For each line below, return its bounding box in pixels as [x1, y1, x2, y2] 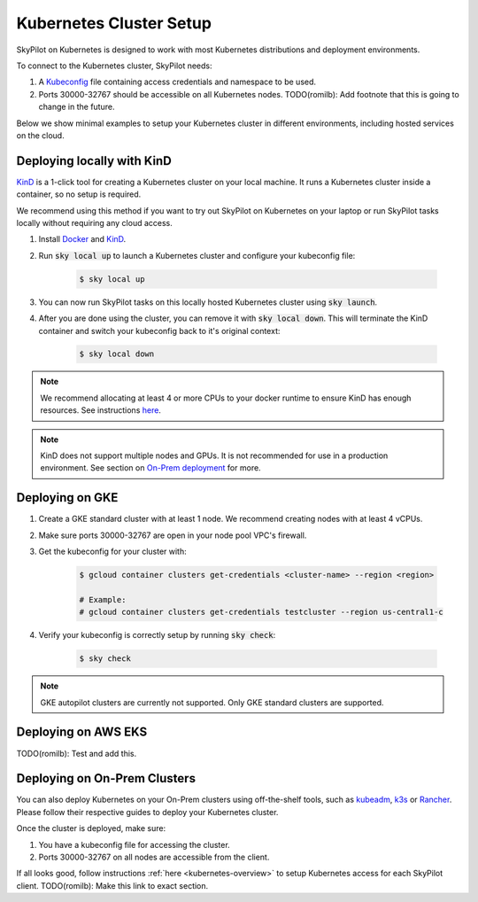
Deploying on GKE [16, 490, 119, 505]
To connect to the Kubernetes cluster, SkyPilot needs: [16, 60, 212, 71]
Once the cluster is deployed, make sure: [16, 823, 166, 834]
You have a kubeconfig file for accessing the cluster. [38, 839, 230, 850]
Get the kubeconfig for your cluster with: [38, 546, 187, 557]
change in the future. [38, 102, 115, 113]
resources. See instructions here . [40, 405, 161, 416]
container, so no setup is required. [16, 189, 142, 199]
